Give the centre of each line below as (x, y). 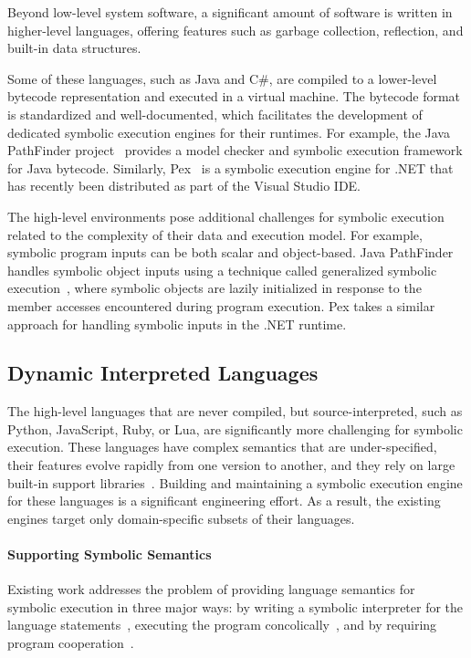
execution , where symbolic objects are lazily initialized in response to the (215, 288)
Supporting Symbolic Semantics (110, 554)
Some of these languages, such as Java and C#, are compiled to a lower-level (222, 78)
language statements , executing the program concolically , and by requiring (222, 625)
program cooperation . (71, 643)
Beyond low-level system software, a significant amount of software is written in (230, 12)
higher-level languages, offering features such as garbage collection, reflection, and (235, 30)
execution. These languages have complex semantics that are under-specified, (222, 447)
